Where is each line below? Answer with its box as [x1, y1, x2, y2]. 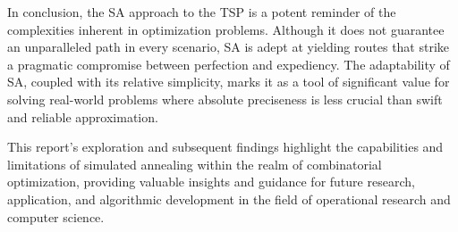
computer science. [7, 207, 105, 226]
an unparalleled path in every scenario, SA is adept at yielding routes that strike [7, 37, 450, 56]
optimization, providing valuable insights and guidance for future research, [7, 172, 415, 191]
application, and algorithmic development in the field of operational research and [7, 189, 451, 208]
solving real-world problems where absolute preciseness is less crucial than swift [7, 89, 443, 108]
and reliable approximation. [7, 107, 158, 126]
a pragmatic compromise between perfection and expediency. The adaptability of [7, 54, 450, 73]
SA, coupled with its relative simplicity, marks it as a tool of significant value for [7, 72, 450, 91]
